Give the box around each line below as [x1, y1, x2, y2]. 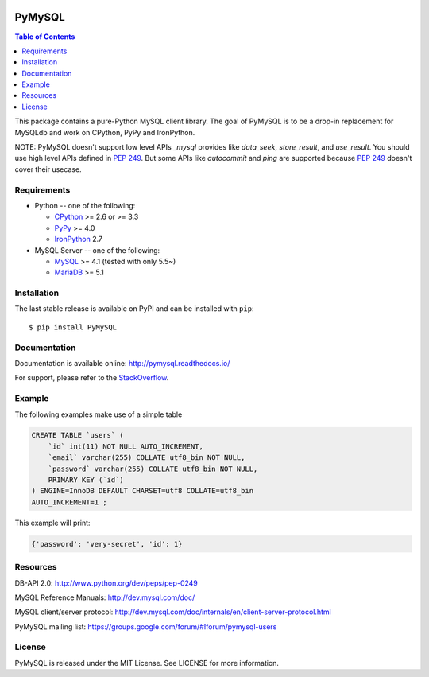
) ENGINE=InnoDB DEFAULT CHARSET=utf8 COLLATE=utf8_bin [31, 486, 254, 496]
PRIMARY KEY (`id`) [48, 476, 125, 484]
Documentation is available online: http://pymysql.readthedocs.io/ [14, 358, 230, 368]
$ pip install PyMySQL [29, 322, 118, 332]
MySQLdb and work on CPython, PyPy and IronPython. [14, 127, 195, 137]
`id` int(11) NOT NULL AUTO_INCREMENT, [48, 442, 204, 451]
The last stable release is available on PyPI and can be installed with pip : [14, 304, 254, 313]
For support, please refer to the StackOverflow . [14, 373, 169, 383]
